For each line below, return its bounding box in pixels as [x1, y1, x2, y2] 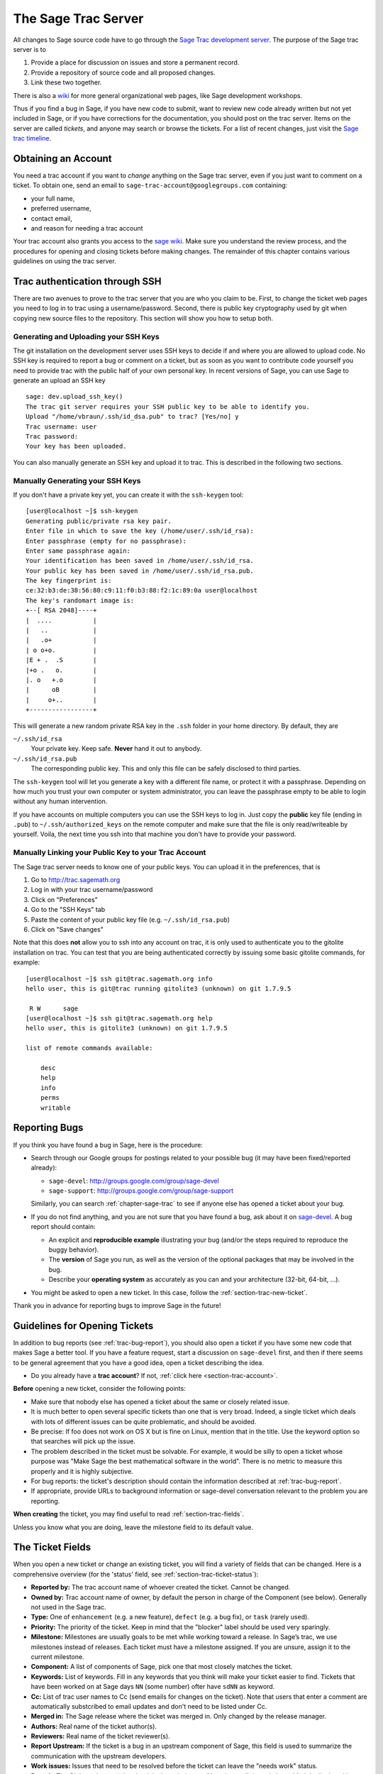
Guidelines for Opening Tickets [13, 1320, 154, 1332]
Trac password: [26, 433, 79, 441]
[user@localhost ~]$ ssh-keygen [26, 507, 138, 515]
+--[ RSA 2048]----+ [26, 607, 97, 615]
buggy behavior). [48, 1245, 99, 1254]
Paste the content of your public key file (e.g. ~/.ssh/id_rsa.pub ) [30, 915, 231, 924]
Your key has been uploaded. [26, 442, 127, 451]
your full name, [30, 194, 75, 202]
